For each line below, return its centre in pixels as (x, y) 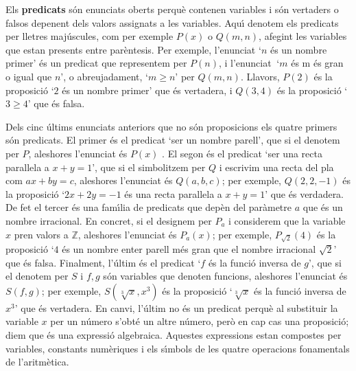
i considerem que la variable (287, 220)
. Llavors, (260, 76)
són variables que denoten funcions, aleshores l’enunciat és (225, 276)
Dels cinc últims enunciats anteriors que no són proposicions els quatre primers (171, 126)
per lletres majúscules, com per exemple (90, 36)
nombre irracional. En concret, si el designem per (109, 220)
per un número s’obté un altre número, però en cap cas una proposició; (200, 321)
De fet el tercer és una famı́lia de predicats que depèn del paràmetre (149, 207)
